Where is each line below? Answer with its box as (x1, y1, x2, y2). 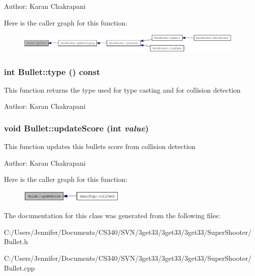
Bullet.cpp (4, 262, 35, 273)
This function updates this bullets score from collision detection (4, 141, 196, 151)
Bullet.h (4, 236, 28, 247)
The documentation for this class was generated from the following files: (4, 210, 221, 221)
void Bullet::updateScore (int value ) (4, 122, 149, 134)
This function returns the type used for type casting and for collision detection (4, 84, 241, 95)
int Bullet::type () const (4, 65, 100, 77)
